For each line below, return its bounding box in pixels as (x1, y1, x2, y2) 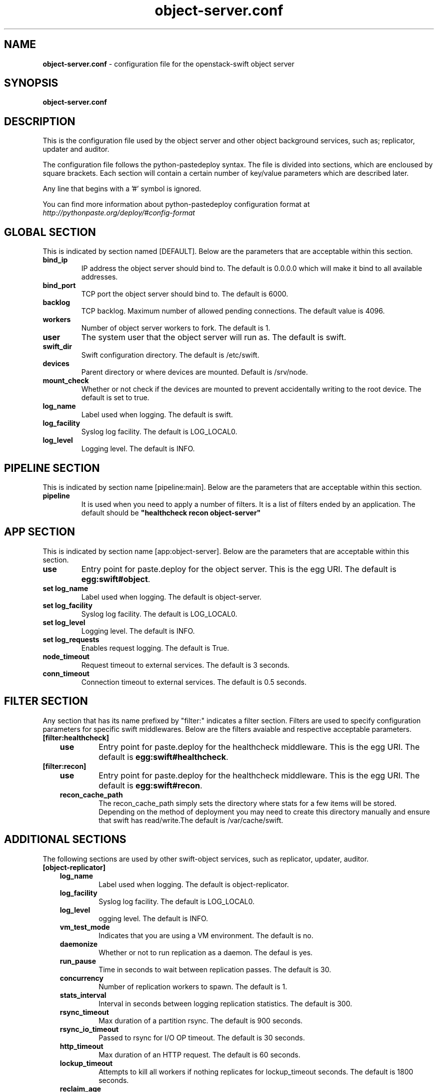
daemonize (59, 939, 98, 948)
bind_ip (42, 255, 68, 264)
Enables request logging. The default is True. (81, 643, 229, 652)
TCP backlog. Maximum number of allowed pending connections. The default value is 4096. (81, 307, 385, 316)
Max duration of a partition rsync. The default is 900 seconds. (98, 1016, 303, 1025)
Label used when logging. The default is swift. (81, 410, 233, 419)
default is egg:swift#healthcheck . (98, 751, 228, 762)
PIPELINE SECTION (4, 461, 100, 474)
